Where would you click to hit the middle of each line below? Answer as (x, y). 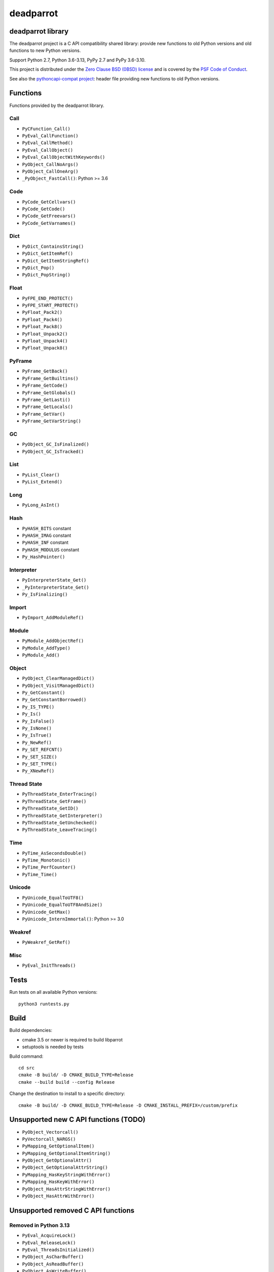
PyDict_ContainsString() (53, 246)
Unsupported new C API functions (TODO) (77, 1120)
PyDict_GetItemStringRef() (56, 261)
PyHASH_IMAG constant (47, 535)
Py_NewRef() (37, 742)
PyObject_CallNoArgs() (50, 164)
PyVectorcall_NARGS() (49, 1139)
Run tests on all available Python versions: (53, 992)
